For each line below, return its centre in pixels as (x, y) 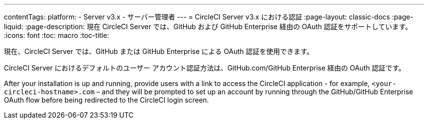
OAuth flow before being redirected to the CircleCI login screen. (107, 100)
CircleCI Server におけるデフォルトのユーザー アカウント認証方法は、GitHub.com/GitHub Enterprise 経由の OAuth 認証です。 (205, 68)
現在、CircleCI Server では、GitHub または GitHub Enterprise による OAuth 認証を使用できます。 (159, 51)
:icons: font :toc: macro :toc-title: (57, 35)
